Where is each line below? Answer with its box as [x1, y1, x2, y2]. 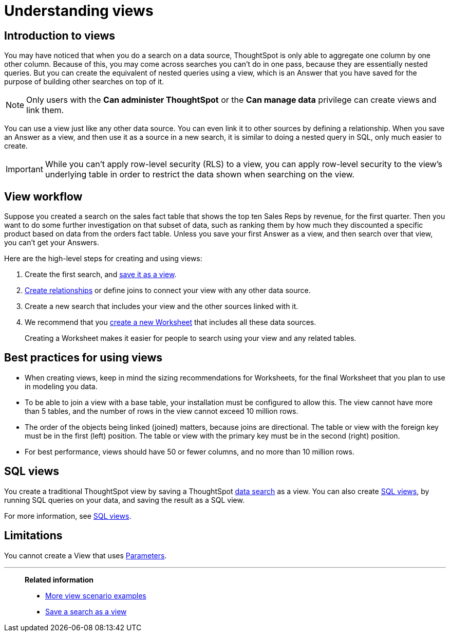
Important [6, 164, 43, 175]
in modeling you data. [25, 381, 98, 391]
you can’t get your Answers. [4, 238, 99, 247]
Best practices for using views [4, 351, 163, 365]
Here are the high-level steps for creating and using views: [4, 254, 202, 263]
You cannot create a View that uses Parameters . [4, 551, 167, 560]
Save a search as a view [45, 607, 127, 616]
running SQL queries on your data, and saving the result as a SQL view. [4, 495, 245, 504]
